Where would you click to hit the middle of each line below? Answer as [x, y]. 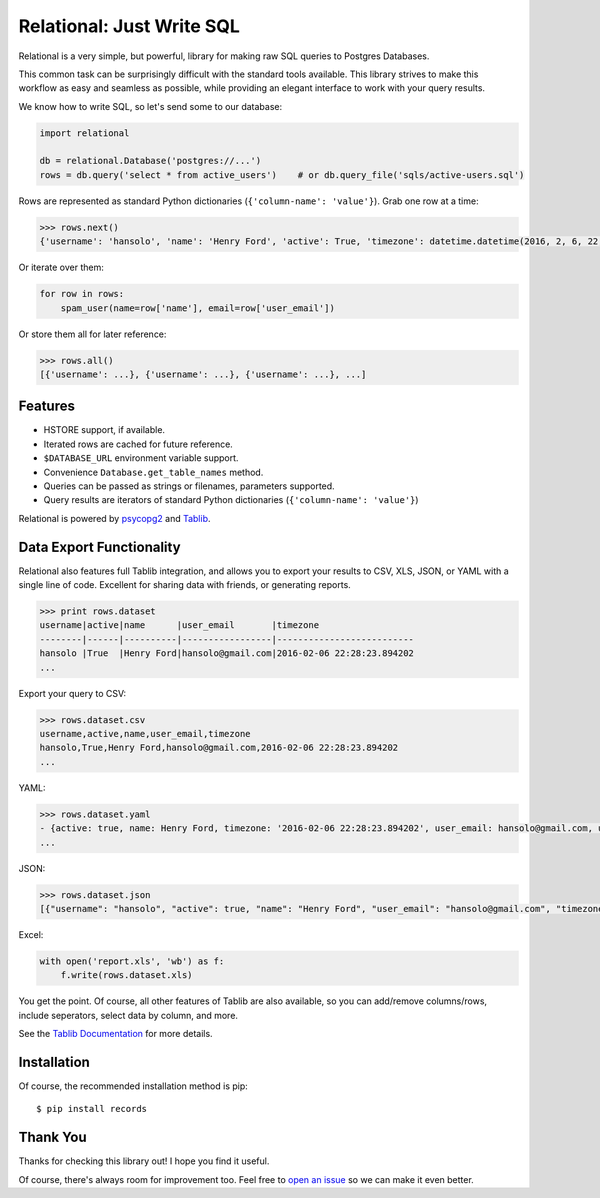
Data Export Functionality [99, 546]
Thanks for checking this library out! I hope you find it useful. [144, 1161]
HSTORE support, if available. [104, 430]
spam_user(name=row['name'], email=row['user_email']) [197, 308]
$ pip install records [92, 1109]
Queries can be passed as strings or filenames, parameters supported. [189, 486]
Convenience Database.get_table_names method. [153, 472]
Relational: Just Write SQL [129, 26]
